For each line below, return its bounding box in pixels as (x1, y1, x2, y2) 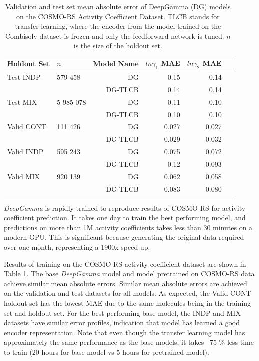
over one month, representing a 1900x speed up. (4, 242, 150, 252)
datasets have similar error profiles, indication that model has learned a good (4, 317, 240, 328)
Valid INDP (7, 146, 44, 157)
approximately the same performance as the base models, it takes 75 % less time (4, 337, 254, 347)
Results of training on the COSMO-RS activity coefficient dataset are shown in (4, 258, 246, 269)
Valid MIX (7, 171, 40, 181)
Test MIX (7, 96, 37, 107)
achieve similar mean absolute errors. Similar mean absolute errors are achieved (4, 278, 247, 288)
